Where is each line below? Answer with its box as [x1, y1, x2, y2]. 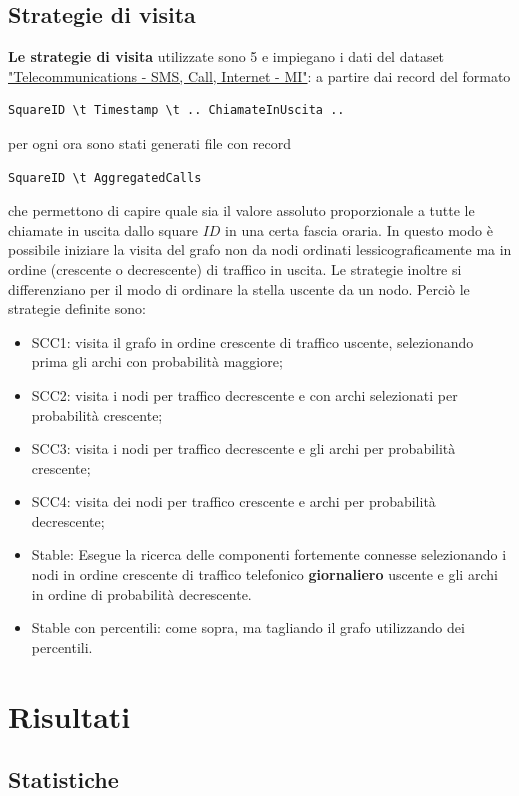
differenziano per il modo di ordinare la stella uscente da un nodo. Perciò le [8, 278, 470, 299]
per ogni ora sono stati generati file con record [8, 132, 292, 153]
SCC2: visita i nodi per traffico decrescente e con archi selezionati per [31, 384, 458, 405]
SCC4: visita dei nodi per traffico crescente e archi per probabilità [31, 491, 436, 512]
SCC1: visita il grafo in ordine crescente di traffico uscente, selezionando [31, 331, 474, 352]
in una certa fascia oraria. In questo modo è [225, 219, 493, 240]
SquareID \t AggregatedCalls [8, 170, 202, 185]
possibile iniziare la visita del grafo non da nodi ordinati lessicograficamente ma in [8, 239, 512, 260]
